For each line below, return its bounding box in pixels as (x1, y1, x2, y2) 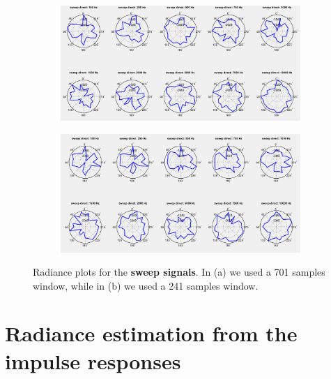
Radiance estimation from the (5, 319, 298, 348)
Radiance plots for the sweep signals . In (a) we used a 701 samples (33, 265, 325, 279)
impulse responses (5, 346, 181, 375)
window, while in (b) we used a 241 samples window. (33, 278, 259, 292)
